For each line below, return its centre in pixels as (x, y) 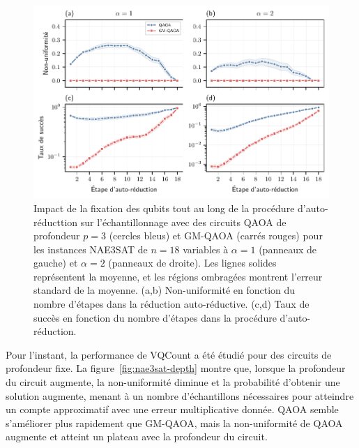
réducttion (56, 222)
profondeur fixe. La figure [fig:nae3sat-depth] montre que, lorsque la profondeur (176, 368)
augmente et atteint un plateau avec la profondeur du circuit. (137, 436)
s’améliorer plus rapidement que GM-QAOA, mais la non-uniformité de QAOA (174, 423)
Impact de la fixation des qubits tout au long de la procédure (164, 208)
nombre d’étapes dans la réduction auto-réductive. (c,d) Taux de (171, 304)
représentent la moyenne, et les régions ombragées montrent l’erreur (178, 276)
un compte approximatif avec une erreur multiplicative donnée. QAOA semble (172, 409)
